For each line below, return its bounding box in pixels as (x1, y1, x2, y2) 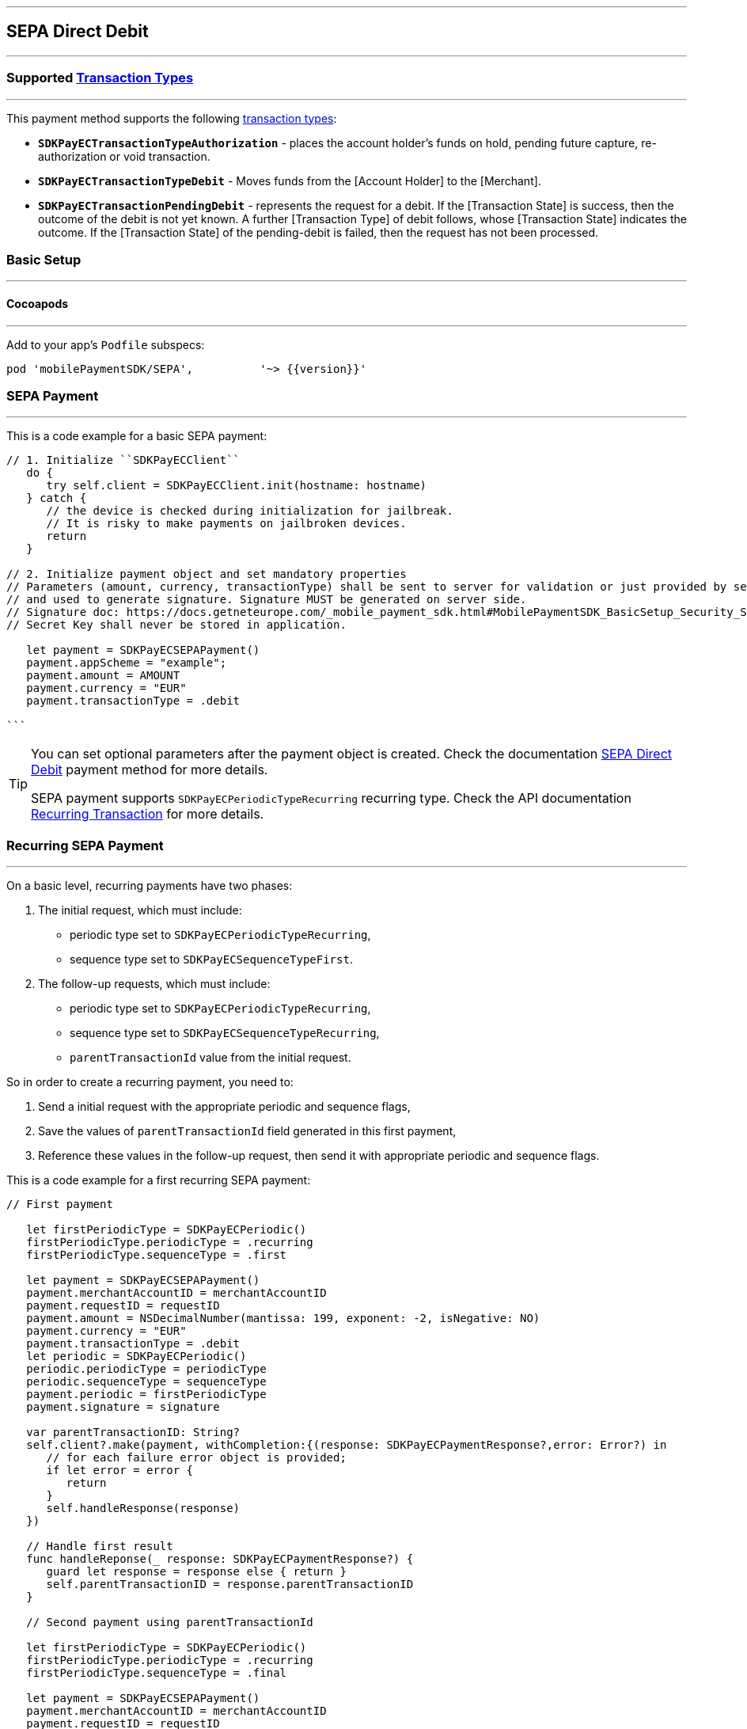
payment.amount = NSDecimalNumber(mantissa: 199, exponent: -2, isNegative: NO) (26, 1312, 540, 1325)
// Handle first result (26, 1540, 173, 1553)
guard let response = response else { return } (46, 1565, 347, 1579)
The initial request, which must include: (38, 903, 242, 918)
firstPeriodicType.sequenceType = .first (26, 1248, 287, 1262)
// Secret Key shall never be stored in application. (6, 618, 347, 632)
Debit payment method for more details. (31, 762, 268, 778)
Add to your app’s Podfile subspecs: (6, 337, 205, 351)
